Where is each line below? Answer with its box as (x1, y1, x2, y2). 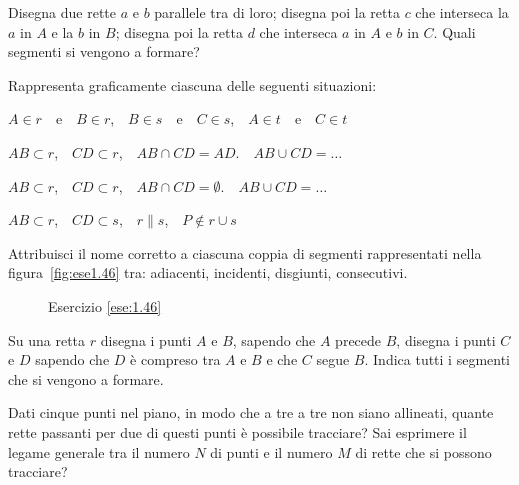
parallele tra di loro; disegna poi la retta (154, 2, 400, 22)
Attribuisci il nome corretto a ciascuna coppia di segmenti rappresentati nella (8, 242, 482, 263)
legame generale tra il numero (8, 441, 190, 462)
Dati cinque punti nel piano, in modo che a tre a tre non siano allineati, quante (8, 402, 494, 423)
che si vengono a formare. (8, 368, 164, 389)
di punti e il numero (210, 441, 333, 462)
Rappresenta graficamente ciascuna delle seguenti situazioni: (8, 74, 377, 95)
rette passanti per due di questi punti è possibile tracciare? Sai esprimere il (8, 421, 467, 442)
